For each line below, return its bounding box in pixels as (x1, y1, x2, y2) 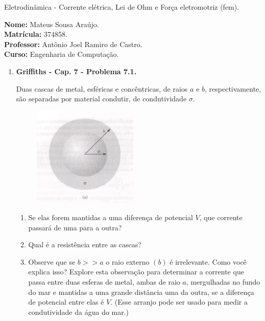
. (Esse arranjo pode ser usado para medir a (110, 296, 248, 307)
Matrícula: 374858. (4, 29, 67, 39)
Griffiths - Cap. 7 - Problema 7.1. (16, 66, 137, 76)
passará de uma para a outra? (28, 222, 122, 232)
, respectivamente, (205, 83, 261, 94)
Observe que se (28, 256, 76, 267)
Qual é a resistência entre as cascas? (28, 239, 141, 250)
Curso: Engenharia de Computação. (4, 49, 119, 59)
